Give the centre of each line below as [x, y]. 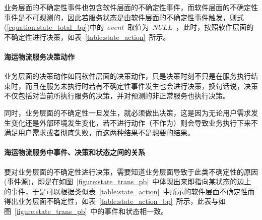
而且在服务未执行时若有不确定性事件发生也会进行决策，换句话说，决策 [141, 86]
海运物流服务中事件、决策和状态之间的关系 [75, 152]
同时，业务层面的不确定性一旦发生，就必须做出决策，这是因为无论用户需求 [127, 112]
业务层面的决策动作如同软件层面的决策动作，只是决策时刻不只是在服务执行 [127, 76]
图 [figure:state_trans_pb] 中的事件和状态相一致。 [86, 211]
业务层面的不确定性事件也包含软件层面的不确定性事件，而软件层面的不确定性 [131, 7]
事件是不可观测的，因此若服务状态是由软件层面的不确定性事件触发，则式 [124, 17]
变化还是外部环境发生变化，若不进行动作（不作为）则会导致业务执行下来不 [134, 122]
